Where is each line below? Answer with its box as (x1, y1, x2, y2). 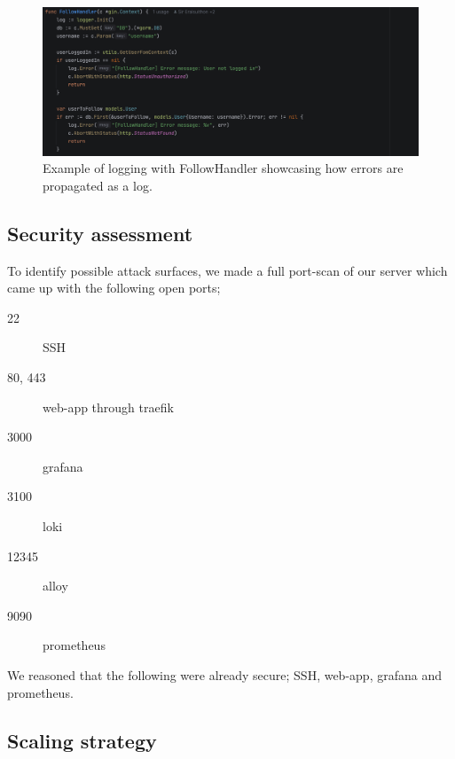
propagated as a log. (43, 176, 153, 194)
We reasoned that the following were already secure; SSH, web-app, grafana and (7, 665, 442, 684)
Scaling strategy (7, 726, 157, 754)
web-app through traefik (43, 397, 174, 416)
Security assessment (7, 219, 193, 246)
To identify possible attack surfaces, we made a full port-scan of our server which (7, 261, 448, 279)
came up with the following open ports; (7, 278, 221, 297)
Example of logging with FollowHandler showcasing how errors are (43, 159, 404, 177)
